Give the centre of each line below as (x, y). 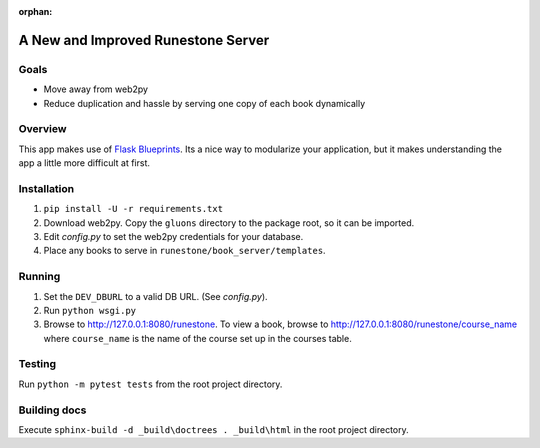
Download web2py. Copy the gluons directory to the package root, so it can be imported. (229, 222)
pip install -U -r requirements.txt (133, 209)
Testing (37, 364)
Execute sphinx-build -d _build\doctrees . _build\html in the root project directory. (213, 429)
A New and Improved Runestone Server (144, 40)
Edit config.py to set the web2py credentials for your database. (173, 236)
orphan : (35, 11)
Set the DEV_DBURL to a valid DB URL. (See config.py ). (156, 296)
